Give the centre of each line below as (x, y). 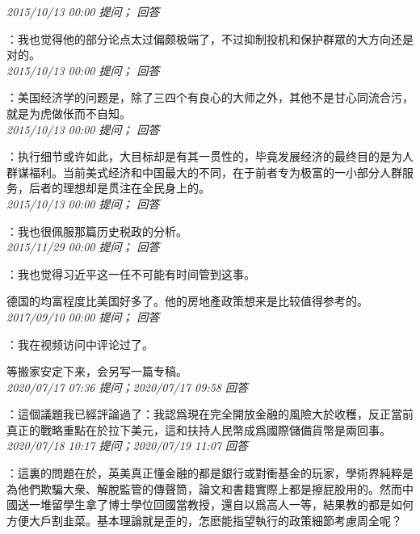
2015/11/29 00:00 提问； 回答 (83, 247)
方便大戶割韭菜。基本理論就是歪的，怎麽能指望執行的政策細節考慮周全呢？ (204, 520)
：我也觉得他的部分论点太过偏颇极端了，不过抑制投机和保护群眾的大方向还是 (210, 38)
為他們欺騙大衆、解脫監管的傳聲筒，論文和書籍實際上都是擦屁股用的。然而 (204, 488)
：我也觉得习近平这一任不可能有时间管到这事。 (131, 273)
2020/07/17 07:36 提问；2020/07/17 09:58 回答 (127, 387)
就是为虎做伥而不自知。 (69, 113)
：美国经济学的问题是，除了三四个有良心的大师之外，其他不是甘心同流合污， (210, 97)
